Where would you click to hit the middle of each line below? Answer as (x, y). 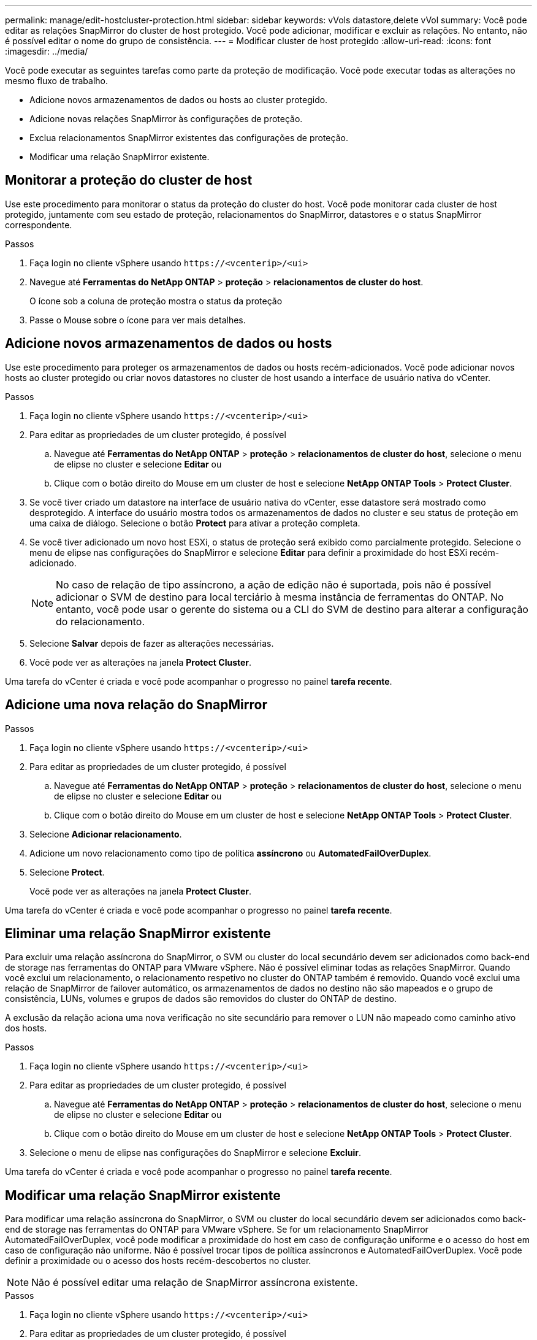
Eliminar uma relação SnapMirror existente (138, 933)
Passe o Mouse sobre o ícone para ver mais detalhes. (138, 320)
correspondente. (39, 225)
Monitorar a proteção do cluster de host (129, 180)
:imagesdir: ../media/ (47, 51)
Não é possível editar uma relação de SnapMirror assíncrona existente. (195, 1283)
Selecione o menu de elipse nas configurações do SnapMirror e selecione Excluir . (196, 1153)
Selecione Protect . (67, 872)
